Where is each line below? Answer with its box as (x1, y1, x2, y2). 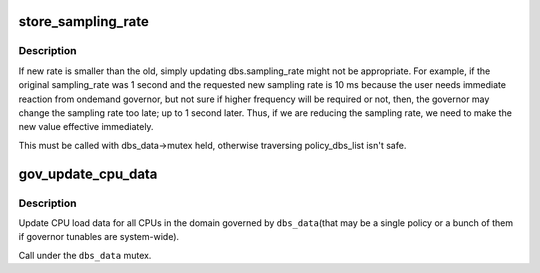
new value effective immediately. (18, 121, 154, 133)
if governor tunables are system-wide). (18, 231, 180, 243)
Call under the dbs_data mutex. (18, 249, 152, 261)
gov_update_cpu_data (18, 165, 158, 182)
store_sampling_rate (18, 13, 149, 30)
